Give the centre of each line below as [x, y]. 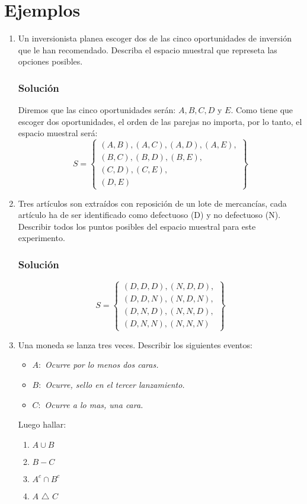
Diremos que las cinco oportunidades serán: [97, 110]
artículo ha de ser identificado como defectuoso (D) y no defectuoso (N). [149, 215]
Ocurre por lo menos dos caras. [102, 365]
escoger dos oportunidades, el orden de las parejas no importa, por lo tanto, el [160, 121]
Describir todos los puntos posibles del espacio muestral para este [137, 226]
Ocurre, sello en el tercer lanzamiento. [115, 384]
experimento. [41, 238]
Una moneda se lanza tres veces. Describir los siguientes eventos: [135, 344]
